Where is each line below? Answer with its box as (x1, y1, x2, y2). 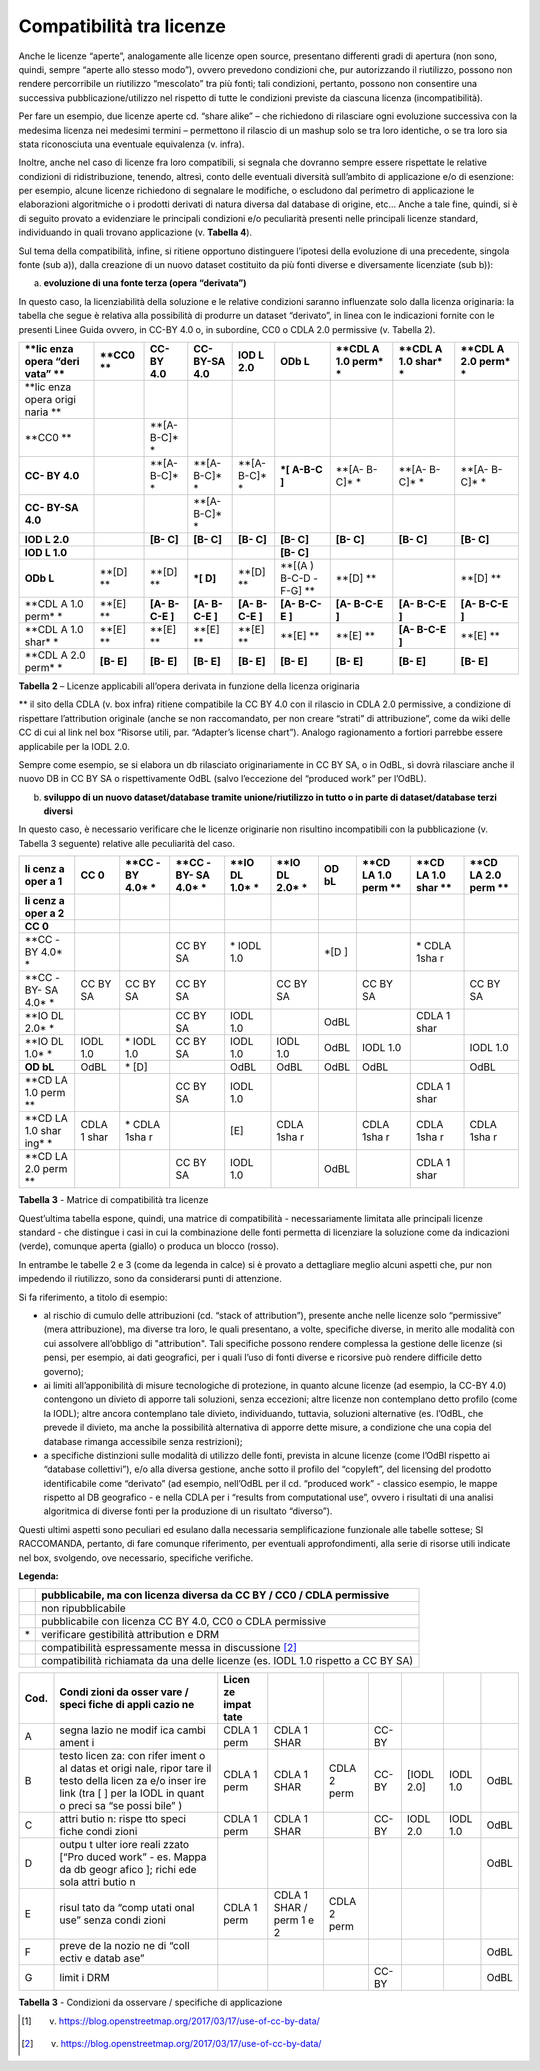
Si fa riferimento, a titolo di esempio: (18, 1291, 168, 1303)
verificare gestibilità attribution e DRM (41, 1628, 220, 1642)
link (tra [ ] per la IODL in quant (59, 1786, 205, 1800)
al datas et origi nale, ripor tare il (59, 1761, 212, 1775)
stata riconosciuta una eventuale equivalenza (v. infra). (18, 138, 245, 150)
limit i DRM (59, 1971, 110, 1985)
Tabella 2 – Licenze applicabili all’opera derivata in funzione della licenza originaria (18, 680, 360, 692)
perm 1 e (273, 1913, 315, 1927)
